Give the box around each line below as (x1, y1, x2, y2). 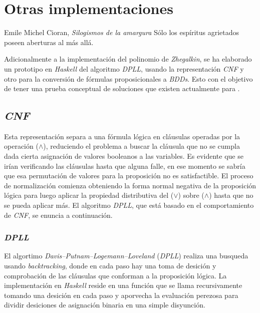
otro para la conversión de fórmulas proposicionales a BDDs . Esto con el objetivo (4, 73, 253, 84)
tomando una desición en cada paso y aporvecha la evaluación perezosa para (4, 289, 238, 300)
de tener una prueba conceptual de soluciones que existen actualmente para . (4, 83, 240, 94)
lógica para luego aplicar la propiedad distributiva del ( (4, 190, 174, 200)
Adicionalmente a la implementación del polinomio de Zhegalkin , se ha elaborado (4, 54, 252, 64)
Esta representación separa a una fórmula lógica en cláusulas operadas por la (4, 131, 240, 141)
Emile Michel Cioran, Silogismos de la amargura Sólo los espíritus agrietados (4, 27, 239, 38)
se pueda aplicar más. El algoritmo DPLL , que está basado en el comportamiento (4, 200, 254, 210)
